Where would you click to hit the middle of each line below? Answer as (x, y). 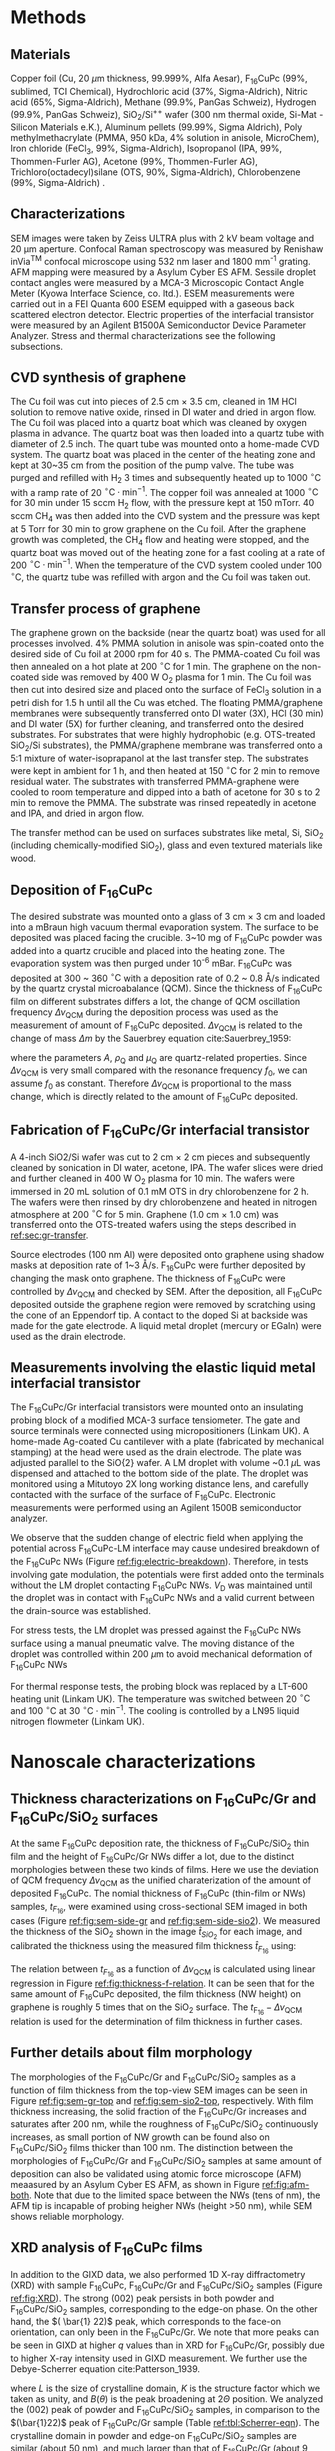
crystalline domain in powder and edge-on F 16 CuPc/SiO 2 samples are (153, 2436)
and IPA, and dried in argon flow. (77, 813)
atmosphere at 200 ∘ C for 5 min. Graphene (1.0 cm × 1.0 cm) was (144, 1213)
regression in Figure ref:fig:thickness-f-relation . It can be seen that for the (162, 1983)
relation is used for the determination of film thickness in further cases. (156, 2022)
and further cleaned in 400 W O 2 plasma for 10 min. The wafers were (152, 1179)
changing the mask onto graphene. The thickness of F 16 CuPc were (148, 1279)
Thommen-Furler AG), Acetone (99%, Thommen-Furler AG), (134, 162)
